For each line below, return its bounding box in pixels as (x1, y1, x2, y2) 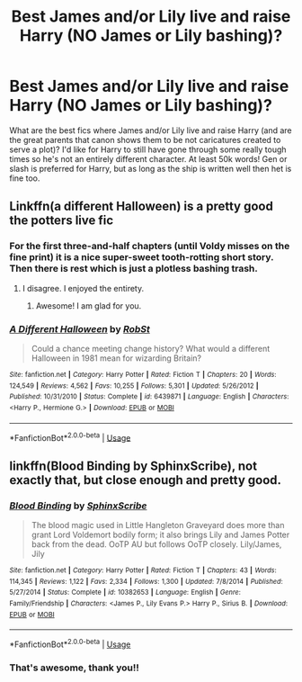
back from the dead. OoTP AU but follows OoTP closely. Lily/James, (31, 538, 282, 550)
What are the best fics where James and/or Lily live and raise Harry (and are (9, 124, 292, 136)
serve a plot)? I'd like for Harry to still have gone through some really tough (9, 144, 287, 155)
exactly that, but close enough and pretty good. (9, 472, 281, 488)
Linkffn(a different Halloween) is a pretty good (9, 199, 274, 214)
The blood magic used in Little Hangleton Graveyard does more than (31, 519, 285, 530)
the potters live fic (9, 213, 114, 229)
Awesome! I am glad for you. (35, 300, 142, 311)
